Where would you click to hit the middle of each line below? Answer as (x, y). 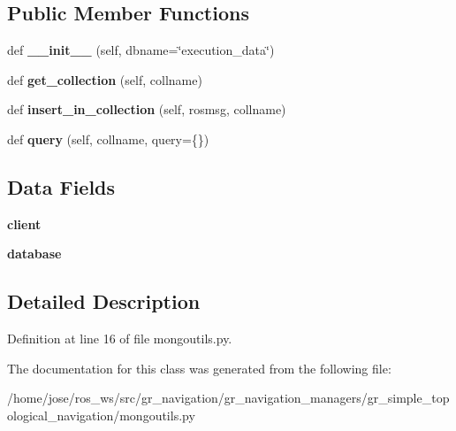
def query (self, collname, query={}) (108, 139)
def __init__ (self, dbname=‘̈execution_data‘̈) (141, 50)
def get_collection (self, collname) (105, 79)
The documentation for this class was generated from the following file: (199, 368)
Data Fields (61, 186)
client (24, 223)
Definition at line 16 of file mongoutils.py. (120, 339)
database (34, 254)
